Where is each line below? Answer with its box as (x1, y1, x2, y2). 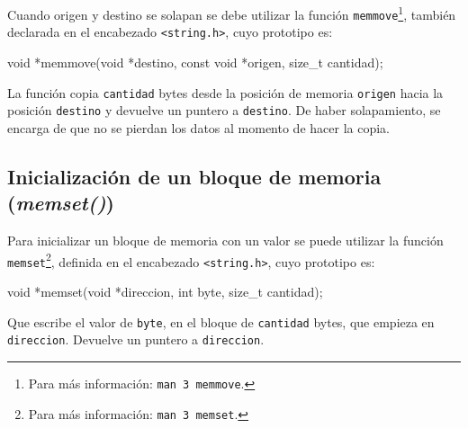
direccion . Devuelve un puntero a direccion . (7, 330, 265, 349)
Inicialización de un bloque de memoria (7, 162, 382, 190)
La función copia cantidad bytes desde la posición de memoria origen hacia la (7, 83, 444, 102)
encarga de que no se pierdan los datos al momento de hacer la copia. (7, 118, 390, 137)
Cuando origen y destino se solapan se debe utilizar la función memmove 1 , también (7, 3, 456, 23)
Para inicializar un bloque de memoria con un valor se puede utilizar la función (7, 231, 444, 250)
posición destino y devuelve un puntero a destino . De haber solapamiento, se (7, 101, 441, 120)
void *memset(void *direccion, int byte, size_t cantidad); (7, 281, 323, 300)
